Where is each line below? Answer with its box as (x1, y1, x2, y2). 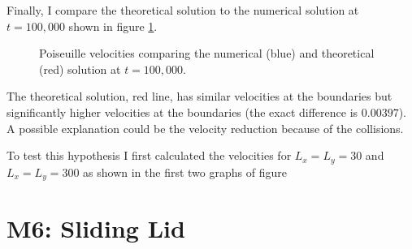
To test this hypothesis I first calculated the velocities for (7, 147, 292, 164)
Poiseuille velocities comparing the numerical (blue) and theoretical (39, 45, 375, 62)
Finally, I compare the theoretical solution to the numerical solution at (7, 2, 359, 18)
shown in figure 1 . (68, 17, 158, 34)
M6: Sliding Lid (7, 212, 185, 245)
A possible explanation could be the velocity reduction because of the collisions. (7, 119, 404, 136)
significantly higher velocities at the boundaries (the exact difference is (7, 103, 358, 120)
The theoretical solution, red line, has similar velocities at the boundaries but (7, 88, 392, 105)
